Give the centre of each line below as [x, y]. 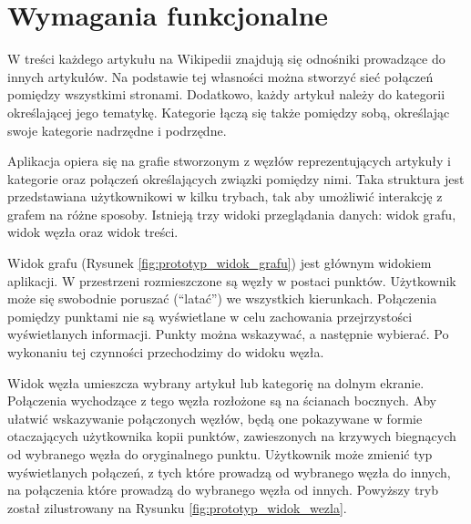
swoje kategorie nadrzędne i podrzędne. [117, 130]
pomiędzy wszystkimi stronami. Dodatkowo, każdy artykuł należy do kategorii [226, 94]
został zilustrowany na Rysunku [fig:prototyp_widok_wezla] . [177, 507]
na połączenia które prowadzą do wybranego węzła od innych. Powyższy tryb [223, 490]
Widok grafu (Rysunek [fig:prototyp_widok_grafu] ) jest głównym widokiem [220, 263]
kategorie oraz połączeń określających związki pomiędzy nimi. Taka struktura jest [236, 178]
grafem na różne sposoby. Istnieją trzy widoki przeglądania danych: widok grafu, [232, 214]
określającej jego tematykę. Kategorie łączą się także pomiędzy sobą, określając [229, 112]
